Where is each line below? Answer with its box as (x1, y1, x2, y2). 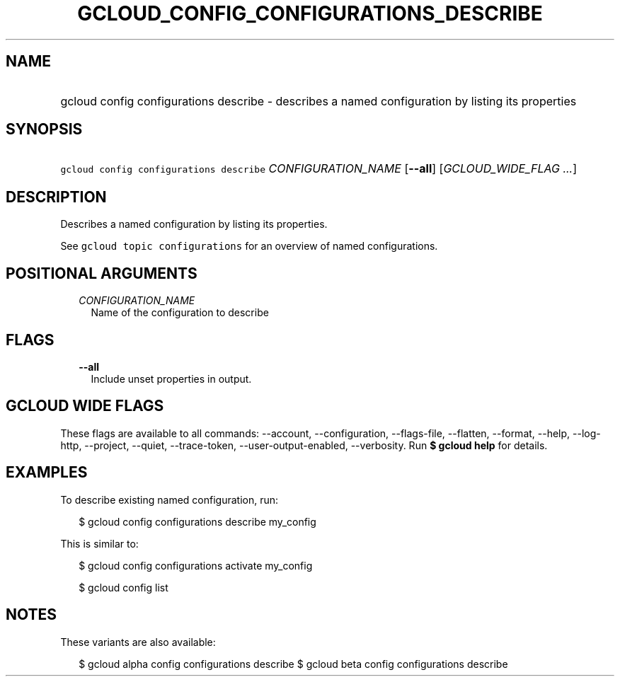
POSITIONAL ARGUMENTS (6, 264, 197, 282)
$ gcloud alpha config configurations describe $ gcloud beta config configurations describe (79, 657, 508, 670)
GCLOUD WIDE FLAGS (6, 397, 164, 415)
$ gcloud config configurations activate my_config (79, 559, 313, 572)
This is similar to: (60, 537, 139, 550)
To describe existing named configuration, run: (60, 493, 279, 506)
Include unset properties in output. (91, 372, 252, 385)
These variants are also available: (60, 635, 216, 648)
